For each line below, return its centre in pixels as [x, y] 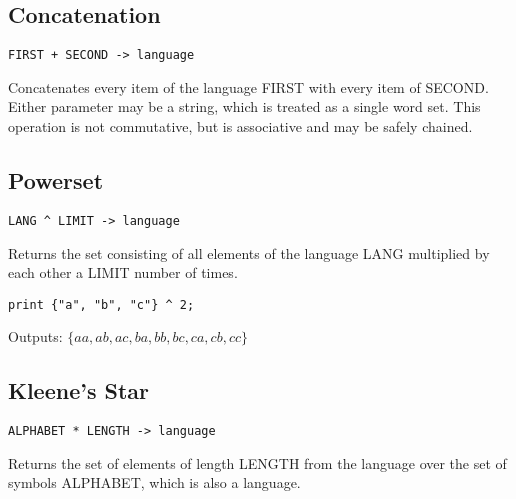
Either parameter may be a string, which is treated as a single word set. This [244, 106]
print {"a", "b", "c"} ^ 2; [101, 304]
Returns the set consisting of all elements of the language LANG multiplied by [249, 252]
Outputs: [35, 336]
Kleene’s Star [79, 390]
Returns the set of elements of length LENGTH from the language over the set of [257, 462]
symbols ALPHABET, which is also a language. [154, 482]
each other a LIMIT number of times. [123, 272]
